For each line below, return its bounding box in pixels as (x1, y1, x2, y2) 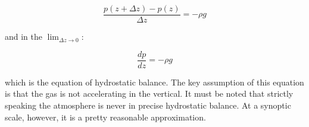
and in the (5, 30, 43, 43)
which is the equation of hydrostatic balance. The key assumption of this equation (5, 75, 304, 88)
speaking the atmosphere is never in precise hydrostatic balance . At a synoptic (5, 99, 291, 111)
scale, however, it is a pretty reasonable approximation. (5, 110, 206, 123)
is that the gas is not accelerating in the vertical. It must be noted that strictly (5, 87, 294, 100)
